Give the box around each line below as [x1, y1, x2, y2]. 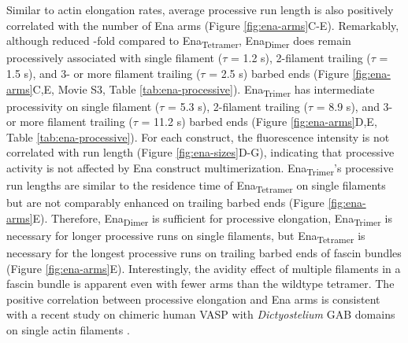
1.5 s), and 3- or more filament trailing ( [6, 65, 201, 81]
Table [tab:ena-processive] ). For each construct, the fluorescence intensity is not [6, 128, 390, 145]
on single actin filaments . [6, 322, 130, 338]
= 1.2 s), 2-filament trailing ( [230, 50, 371, 66]
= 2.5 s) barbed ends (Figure [209, 65, 349, 81]
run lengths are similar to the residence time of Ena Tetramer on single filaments [6, 177, 386, 195]
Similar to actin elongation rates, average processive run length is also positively [6, 2, 394, 17]
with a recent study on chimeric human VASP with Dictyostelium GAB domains [6, 306, 395, 323]
